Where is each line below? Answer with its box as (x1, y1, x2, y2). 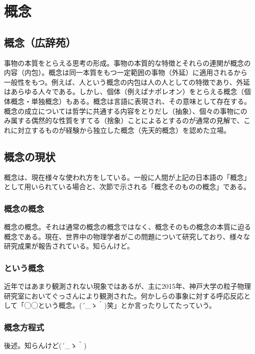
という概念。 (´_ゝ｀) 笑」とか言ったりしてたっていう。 (38, 300, 216, 310)
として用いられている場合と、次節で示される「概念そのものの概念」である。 (4, 181, 251, 192)
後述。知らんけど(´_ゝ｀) (4, 340, 87, 350)
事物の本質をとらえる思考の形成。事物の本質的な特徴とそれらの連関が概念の (4, 57, 251, 68)
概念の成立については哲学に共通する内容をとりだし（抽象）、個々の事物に (4, 105, 241, 116)
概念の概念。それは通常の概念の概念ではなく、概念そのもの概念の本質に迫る (4, 221, 251, 231)
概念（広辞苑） (4, 34, 76, 50)
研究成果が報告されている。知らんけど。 (4, 241, 134, 251)
